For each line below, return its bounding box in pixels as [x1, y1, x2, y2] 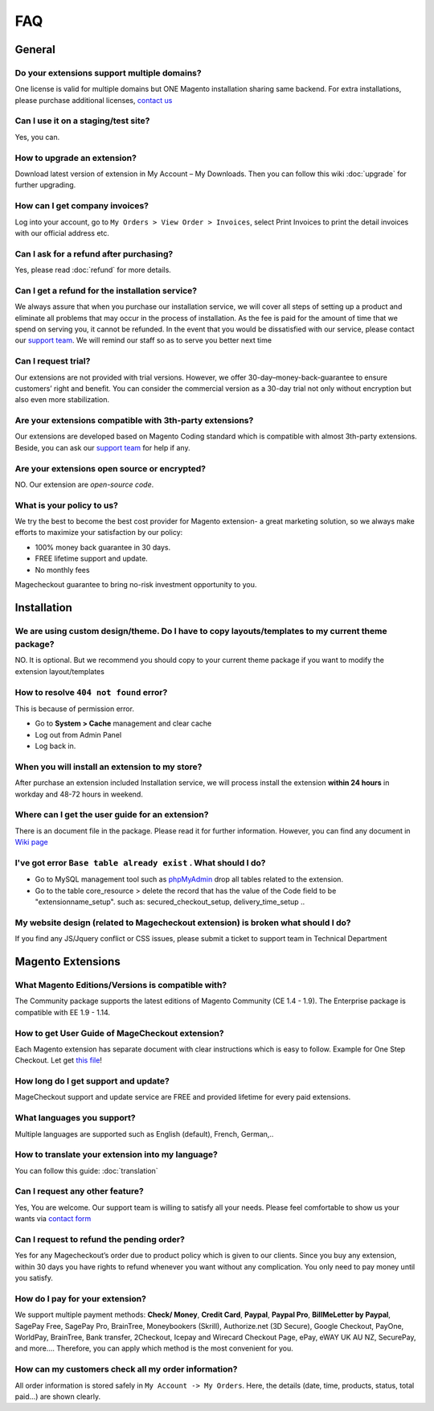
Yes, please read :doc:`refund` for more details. [14, 265, 172, 275]
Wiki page [14, 837, 48, 847]
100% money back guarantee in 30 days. [35, 542, 171, 552]
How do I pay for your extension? [14, 1293, 146, 1304]
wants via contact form [14, 1214, 92, 1224]
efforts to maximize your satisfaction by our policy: [14, 528, 183, 537]
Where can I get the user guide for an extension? [14, 809, 209, 821]
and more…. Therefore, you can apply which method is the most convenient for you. [14, 1343, 293, 1353]
